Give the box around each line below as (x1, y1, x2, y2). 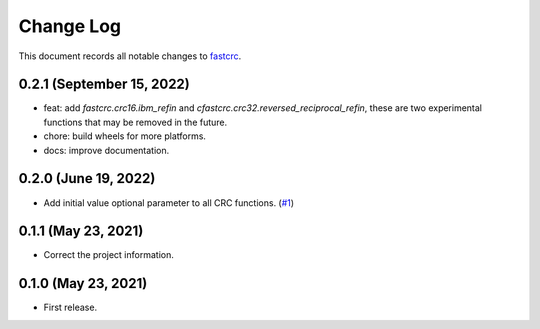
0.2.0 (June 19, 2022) (18, 170, 156, 187)
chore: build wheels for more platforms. (43, 130, 207, 142)
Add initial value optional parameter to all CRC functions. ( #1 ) (43, 196, 295, 209)
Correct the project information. (43, 249, 174, 261)
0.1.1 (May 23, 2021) (18, 223, 144, 240)
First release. (43, 301, 98, 314)
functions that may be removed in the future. (43, 116, 228, 128)
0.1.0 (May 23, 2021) (18, 275, 148, 292)
